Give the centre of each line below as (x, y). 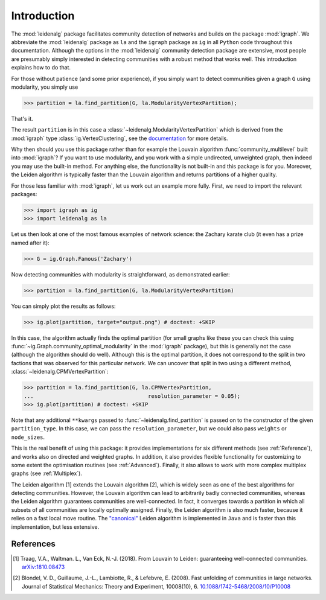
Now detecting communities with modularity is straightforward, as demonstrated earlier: (121, 274)
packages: (24, 194)
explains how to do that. (41, 68)
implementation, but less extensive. (55, 527)
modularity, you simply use (45, 87)
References (33, 544)
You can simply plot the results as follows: (63, 306)
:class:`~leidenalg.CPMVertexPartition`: (60, 372)
